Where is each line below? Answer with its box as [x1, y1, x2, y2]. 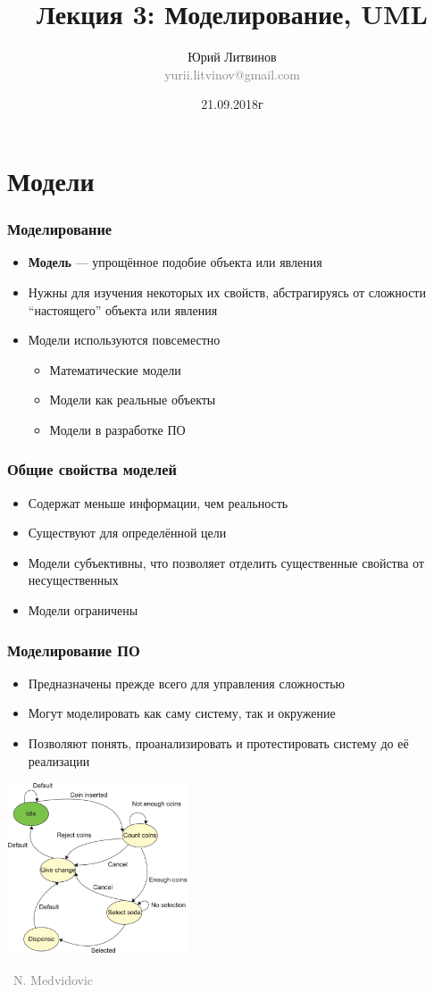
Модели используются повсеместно [28, 330, 221, 349]
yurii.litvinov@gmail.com [164, 64, 300, 83]
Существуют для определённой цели [28, 523, 227, 542]
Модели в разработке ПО [49, 420, 186, 438]
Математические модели [49, 360, 181, 379]
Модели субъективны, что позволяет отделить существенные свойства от [28, 553, 424, 571]
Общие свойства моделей [7, 458, 177, 480]
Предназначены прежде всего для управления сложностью [28, 673, 345, 692]
